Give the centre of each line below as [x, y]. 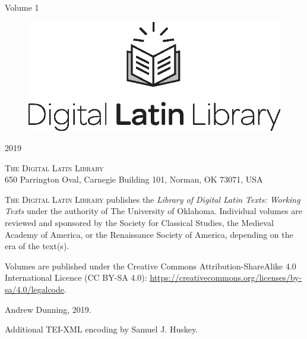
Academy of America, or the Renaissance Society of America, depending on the [149, 234]
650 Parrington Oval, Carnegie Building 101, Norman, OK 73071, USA [134, 179]
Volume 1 [22, 7]
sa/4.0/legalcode [35, 289]
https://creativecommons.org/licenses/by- [226, 277]
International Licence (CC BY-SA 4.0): [76, 277]
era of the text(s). [37, 246]
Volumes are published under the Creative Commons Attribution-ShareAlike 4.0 [151, 266]
